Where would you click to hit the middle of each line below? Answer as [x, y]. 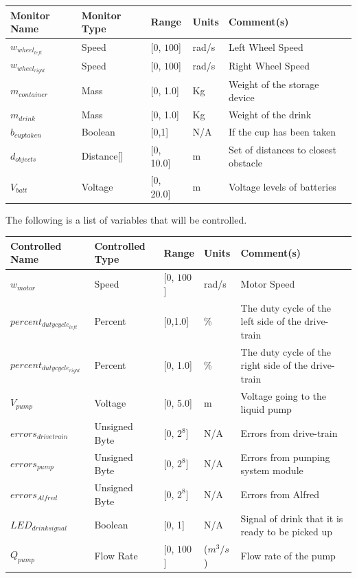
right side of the [274, 365]
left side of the [271, 321]
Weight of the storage [274, 84]
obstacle [245, 163]
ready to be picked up [287, 532]
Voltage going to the [284, 395]
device [241, 97]
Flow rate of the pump [288, 555]
